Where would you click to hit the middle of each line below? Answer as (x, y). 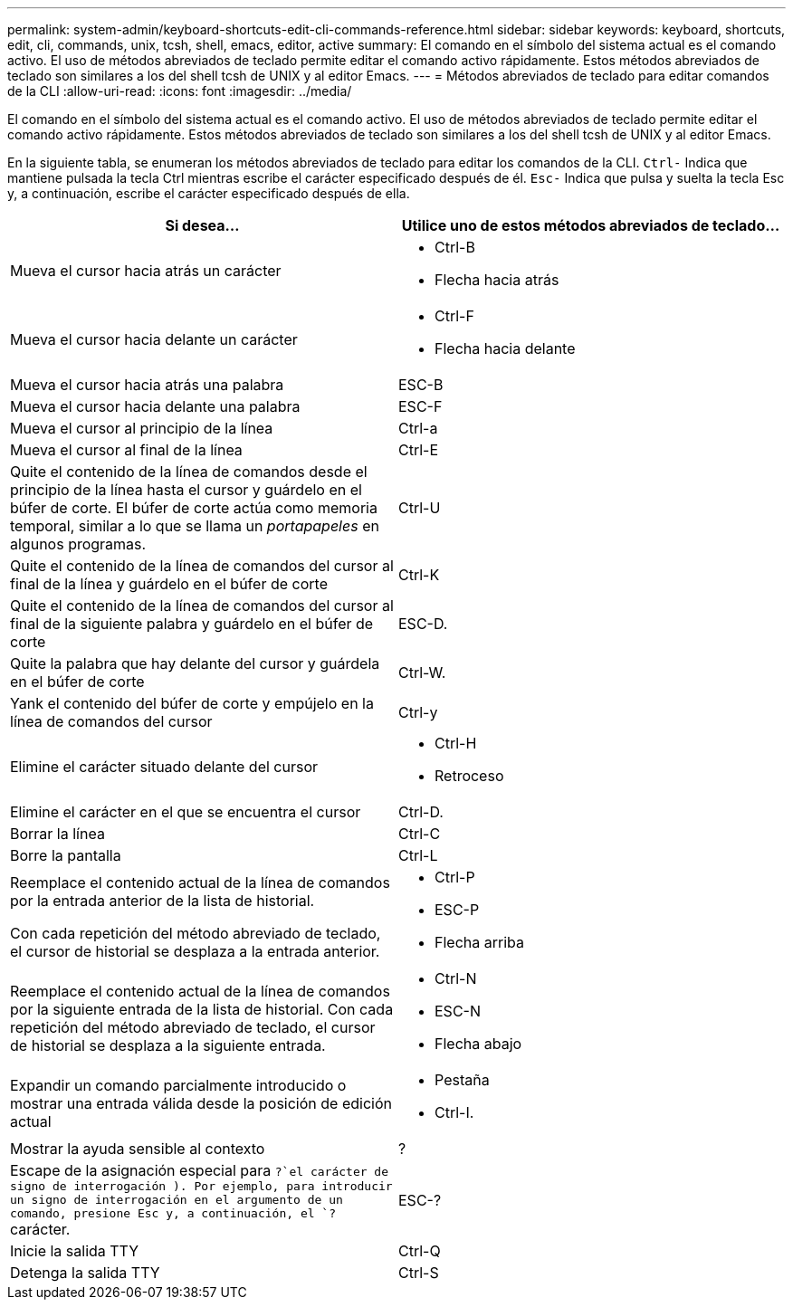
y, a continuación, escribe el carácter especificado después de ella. (209, 193)
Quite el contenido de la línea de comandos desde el (189, 472)
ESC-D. (423, 624)
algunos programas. (78, 544)
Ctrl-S (419, 1273)
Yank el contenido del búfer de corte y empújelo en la (192, 703)
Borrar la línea (57, 834)
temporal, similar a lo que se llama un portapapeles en (195, 526)
